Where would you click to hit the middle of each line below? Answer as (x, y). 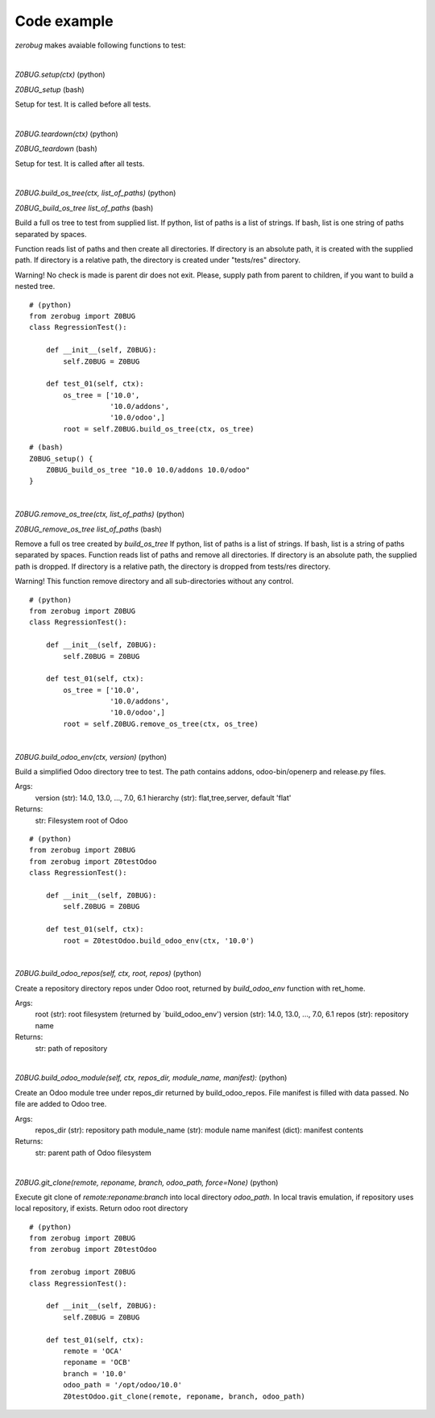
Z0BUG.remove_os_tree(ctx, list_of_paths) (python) (100, 514)
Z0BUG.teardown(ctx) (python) (66, 134)
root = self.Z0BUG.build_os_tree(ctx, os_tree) (159, 429)
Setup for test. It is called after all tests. (80, 163)
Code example (64, 21)
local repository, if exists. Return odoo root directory (101, 1208)
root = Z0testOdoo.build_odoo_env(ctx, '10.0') (159, 940)
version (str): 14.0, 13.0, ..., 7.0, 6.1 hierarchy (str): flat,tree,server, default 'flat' (163, 798)
